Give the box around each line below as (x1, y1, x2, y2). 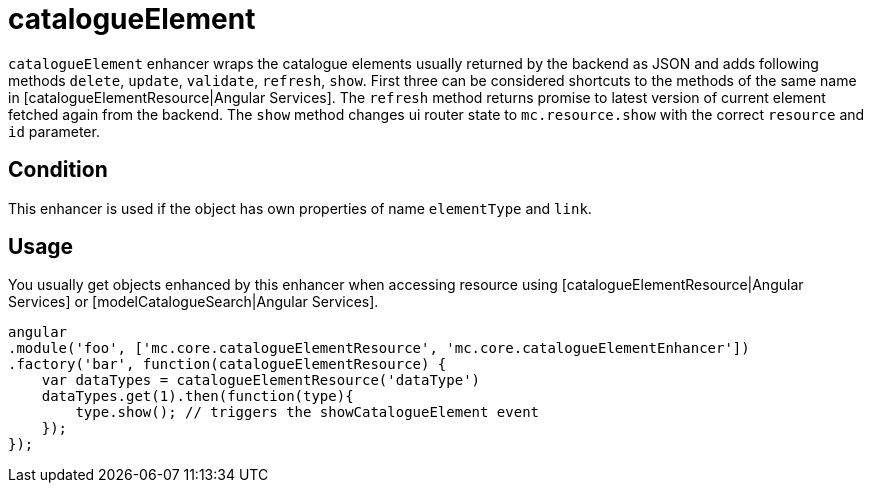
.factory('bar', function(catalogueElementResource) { (8, 356, 447, 373)
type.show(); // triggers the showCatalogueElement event (75, 404, 540, 421)
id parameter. (8, 122, 100, 140)
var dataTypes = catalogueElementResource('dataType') (41, 372, 481, 389)
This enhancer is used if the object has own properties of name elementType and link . (8, 199, 592, 217)
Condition (8, 157, 108, 183)
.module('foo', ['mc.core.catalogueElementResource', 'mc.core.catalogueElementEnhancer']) (8, 340, 750, 357)
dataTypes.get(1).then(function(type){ (41, 388, 354, 405)
